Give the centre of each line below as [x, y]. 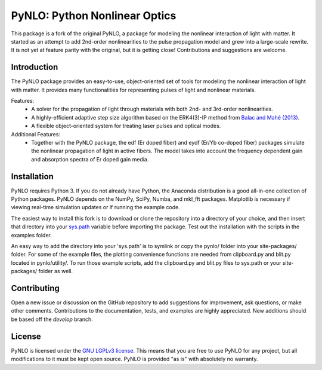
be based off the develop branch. [52, 319]
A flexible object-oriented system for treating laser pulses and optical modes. [126, 126]
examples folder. [31, 235]
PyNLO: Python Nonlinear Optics [94, 16]
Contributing [35, 288]
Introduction [35, 67]
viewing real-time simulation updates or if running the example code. [95, 207]
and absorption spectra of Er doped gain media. [90, 159]
